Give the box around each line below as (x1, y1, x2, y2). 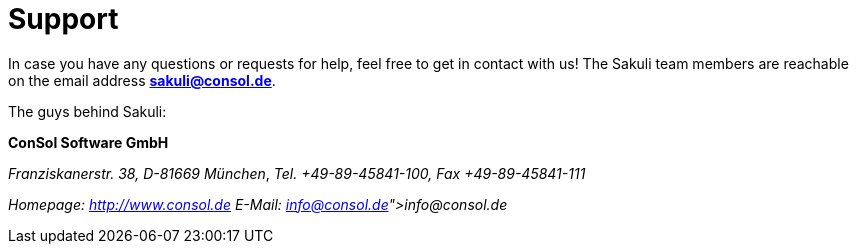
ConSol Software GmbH (8, 133, 169, 151)
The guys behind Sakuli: (8, 102, 167, 120)
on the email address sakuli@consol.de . (8, 71, 276, 89)
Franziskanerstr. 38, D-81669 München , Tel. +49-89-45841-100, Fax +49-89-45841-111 (8, 164, 586, 182)
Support (8, 2, 119, 36)
